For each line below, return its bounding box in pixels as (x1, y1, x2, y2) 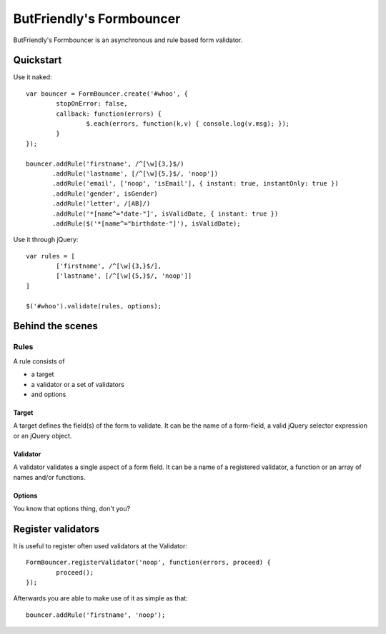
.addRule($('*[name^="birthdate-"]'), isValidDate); (52, 219, 241, 228)
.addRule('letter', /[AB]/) (52, 200, 151, 208)
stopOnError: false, (56, 100, 128, 108)
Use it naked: (13, 73, 53, 81)
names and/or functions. (13, 473, 86, 481)
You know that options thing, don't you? (13, 504, 131, 513)
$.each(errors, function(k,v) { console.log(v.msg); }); (86, 120, 290, 128)
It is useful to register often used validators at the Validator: (13, 541, 188, 550)
